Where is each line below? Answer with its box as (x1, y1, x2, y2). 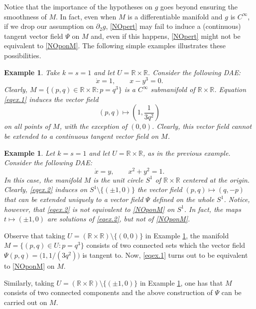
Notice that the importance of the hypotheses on (4, 1, 153, 11)
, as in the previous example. (143, 147, 231, 158)
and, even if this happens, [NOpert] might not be (91, 30, 241, 41)
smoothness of (4, 11, 47, 21)
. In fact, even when (56, 11, 117, 21)
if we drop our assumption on (4, 21, 94, 31)
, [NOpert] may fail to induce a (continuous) (106, 21, 241, 31)
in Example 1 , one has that (139, 277, 223, 288)
